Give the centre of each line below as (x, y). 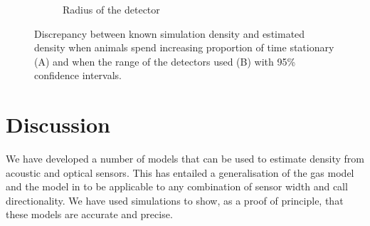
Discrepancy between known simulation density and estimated (170, 33)
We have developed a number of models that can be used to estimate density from (185, 159)
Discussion (58, 124)
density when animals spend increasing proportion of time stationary (184, 47)
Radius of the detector (111, 9)
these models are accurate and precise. (89, 214)
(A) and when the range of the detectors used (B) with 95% (165, 61)
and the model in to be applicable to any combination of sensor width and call (177, 186)
